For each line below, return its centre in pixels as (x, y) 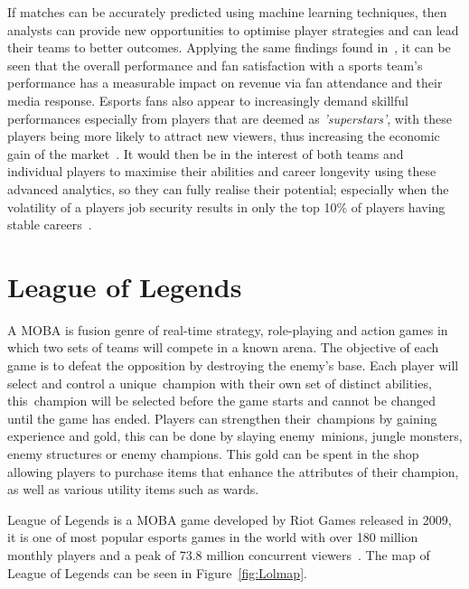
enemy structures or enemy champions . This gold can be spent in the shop (213, 453)
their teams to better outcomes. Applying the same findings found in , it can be (229, 47)
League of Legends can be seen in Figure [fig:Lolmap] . (157, 572)
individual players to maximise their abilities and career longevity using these (222, 171)
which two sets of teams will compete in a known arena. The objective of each (223, 347)
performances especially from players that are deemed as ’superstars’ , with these (230, 118)
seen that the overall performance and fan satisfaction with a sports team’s (215, 65)
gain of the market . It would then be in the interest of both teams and (206, 153)
